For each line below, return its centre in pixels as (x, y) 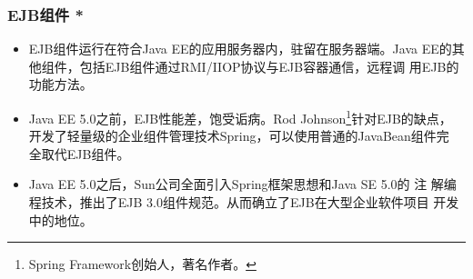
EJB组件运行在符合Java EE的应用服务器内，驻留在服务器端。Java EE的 (240, 49)
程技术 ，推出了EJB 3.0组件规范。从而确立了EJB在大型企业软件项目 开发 (244, 202)
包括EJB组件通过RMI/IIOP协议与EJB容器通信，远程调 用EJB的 (269, 66)
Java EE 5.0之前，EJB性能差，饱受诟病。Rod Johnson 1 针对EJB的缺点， (240, 117)
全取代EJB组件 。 (79, 153)
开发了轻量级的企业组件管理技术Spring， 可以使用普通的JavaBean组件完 (239, 136)
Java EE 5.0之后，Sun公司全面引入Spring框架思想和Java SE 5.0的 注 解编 (242, 184)
